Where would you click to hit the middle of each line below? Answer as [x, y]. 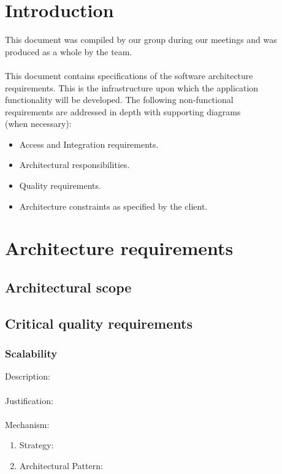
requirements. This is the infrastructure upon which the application [132, 87]
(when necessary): [38, 124]
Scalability [31, 354]
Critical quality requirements [99, 323]
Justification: [29, 400]
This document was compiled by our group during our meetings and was [141, 40]
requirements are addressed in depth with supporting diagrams [123, 111]
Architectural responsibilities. [74, 165]
